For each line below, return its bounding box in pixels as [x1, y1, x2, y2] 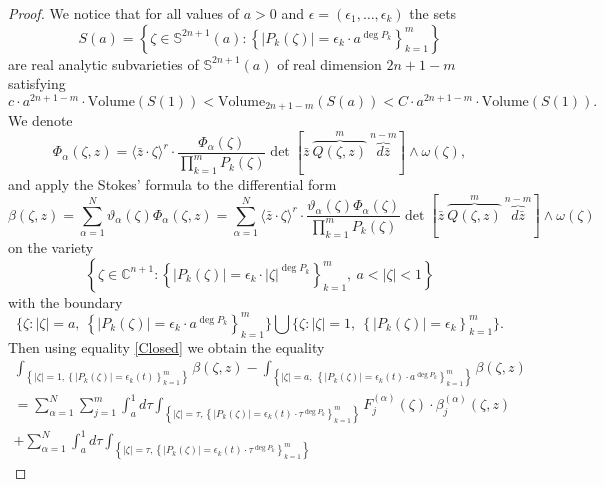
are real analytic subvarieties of [8, 53, 199, 74]
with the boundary [8, 291, 123, 312]
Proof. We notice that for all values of [8, 3, 240, 23]
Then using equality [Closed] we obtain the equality [8, 336, 325, 357]
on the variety [8, 237, 94, 258]
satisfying [8, 73, 66, 94]
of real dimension [277, 53, 382, 74]
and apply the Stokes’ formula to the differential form [8, 173, 337, 194]
